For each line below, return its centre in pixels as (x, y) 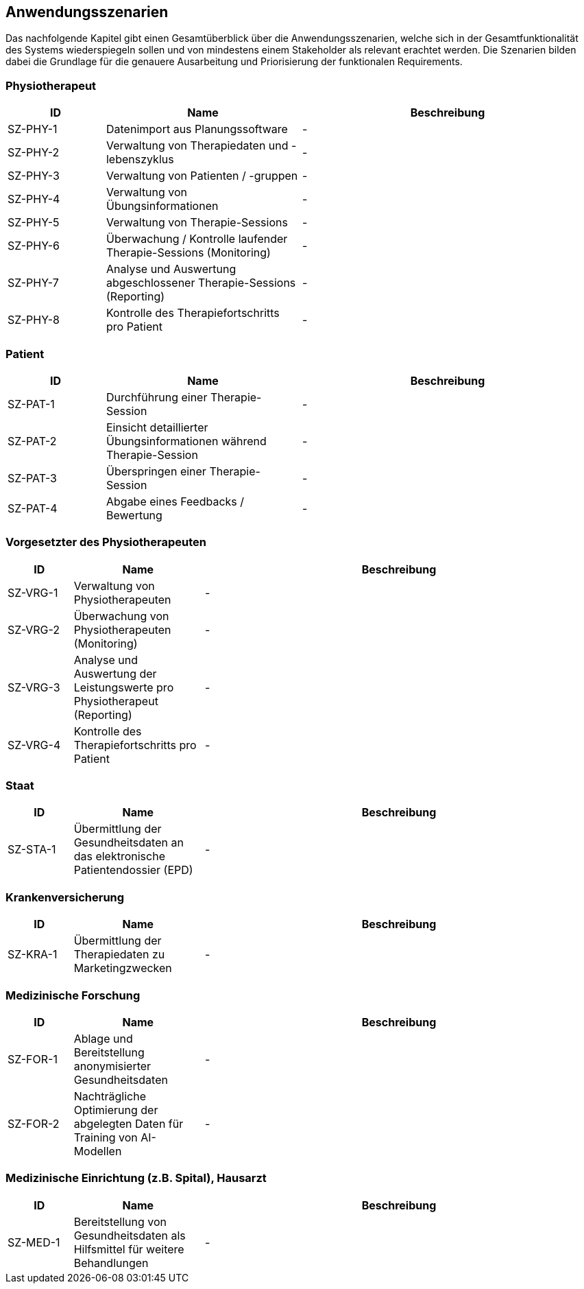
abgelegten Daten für (129, 1123)
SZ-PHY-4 (34, 199)
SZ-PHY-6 (34, 246)
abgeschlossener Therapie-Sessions (201, 283)
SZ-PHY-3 (34, 176)
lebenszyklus (140, 159)
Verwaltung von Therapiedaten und (197, 146)
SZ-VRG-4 (34, 745)
